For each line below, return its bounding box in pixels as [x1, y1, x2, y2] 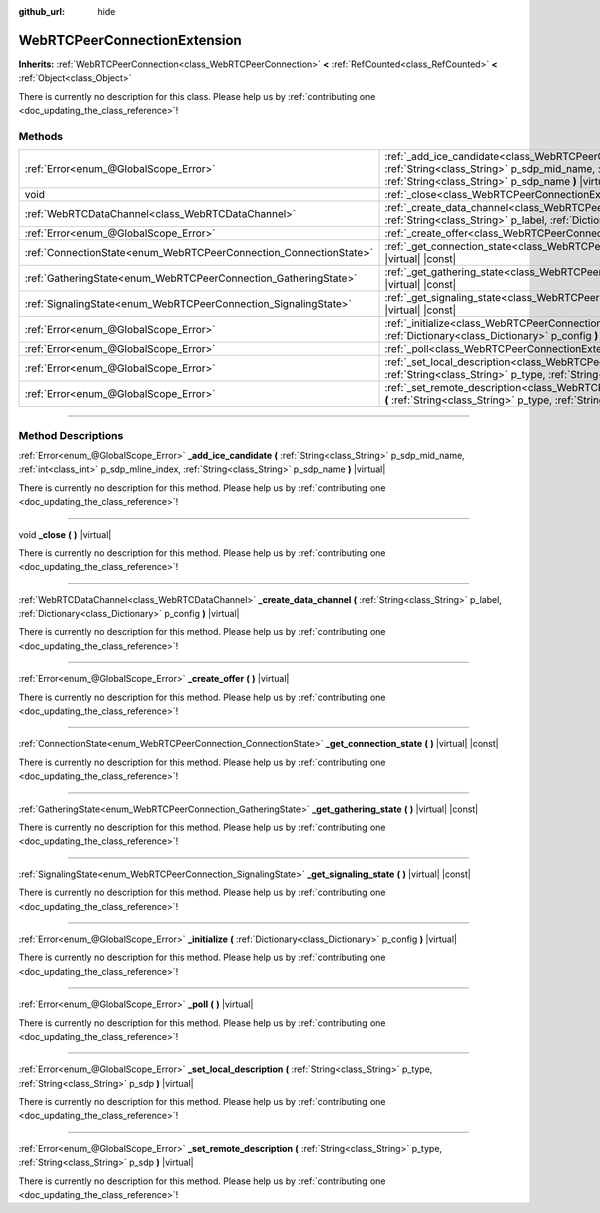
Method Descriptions [18, 428, 124, 442]
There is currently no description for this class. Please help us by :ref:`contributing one [18, 90, 376, 102]
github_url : [18, 6, 65, 17]
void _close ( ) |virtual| [18, 528, 112, 540]
